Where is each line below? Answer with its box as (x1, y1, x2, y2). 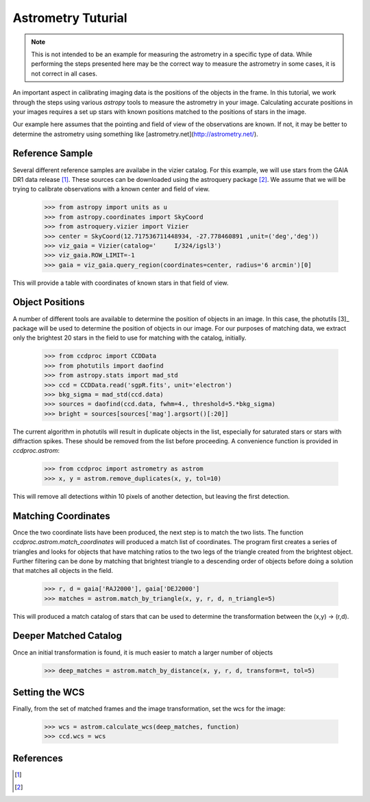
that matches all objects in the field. (12, 567, 113, 575)
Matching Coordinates (12, 510, 110, 521)
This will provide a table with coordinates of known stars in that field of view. (12, 279, 229, 287)
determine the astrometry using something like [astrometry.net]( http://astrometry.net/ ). (12, 130, 258, 138)
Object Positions (12, 296, 85, 308)
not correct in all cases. (31, 69, 97, 78)
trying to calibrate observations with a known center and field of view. (12, 185, 210, 193)
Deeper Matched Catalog (12, 630, 123, 641)
